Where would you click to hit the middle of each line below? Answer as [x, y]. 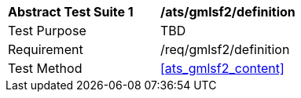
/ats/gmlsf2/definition [228, 12]
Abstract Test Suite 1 [71, 12]
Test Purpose [47, 31]
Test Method [45, 68]
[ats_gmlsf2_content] [222, 68]
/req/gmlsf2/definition [225, 49]
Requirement [46, 49]
